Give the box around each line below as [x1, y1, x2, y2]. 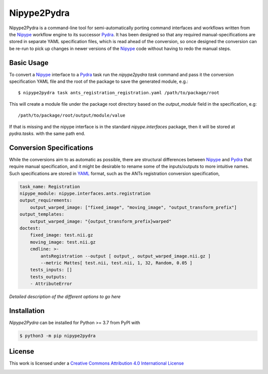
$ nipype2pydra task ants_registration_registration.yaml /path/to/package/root [18, 90, 220, 96]
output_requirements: [19, 197, 72, 203]
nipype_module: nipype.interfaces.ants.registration [19, 191, 151, 196]
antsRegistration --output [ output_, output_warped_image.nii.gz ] [40, 253, 211, 259]
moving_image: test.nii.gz [30, 239, 96, 245]
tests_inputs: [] [30, 267, 72, 273]
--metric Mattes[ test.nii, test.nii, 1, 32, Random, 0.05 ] [40, 260, 193, 265]
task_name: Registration [19, 184, 80, 189]
